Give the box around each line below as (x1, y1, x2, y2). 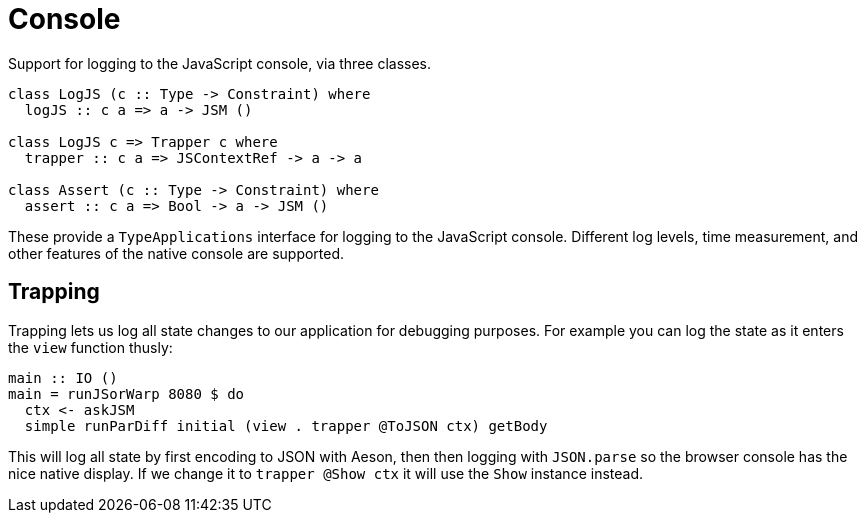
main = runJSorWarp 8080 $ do (8, 385, 245, 402)
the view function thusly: (8, 338, 173, 356)
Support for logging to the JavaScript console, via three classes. (8, 54, 432, 72)
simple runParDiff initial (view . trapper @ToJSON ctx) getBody (24, 417, 548, 434)
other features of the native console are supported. (8, 244, 345, 262)
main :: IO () (8, 369, 118, 386)
